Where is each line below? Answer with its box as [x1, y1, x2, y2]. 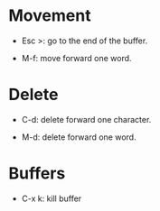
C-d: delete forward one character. [21, 114, 152, 124]
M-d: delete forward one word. [21, 132, 136, 142]
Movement [8, 5, 91, 26]
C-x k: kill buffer [21, 193, 82, 204]
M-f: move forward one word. [21, 52, 132, 63]
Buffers [8, 163, 66, 184]
